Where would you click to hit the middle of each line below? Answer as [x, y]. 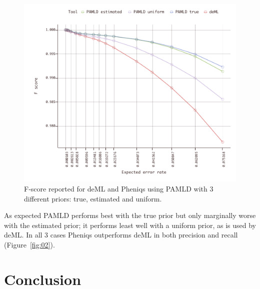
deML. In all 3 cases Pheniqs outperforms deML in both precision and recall [121, 235]
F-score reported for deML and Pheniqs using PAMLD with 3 [119, 189]
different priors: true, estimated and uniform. [93, 198]
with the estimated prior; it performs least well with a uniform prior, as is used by [130, 225]
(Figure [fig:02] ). [29, 244]
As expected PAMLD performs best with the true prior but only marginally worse [130, 215]
